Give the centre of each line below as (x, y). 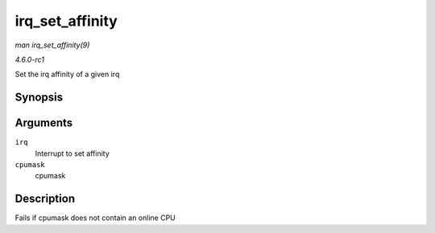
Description (45, 199)
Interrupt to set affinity (72, 153)
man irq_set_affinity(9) (52, 45)
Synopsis (39, 98)
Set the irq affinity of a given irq (67, 74)
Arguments (44, 123)
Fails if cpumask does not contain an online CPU (95, 218)
